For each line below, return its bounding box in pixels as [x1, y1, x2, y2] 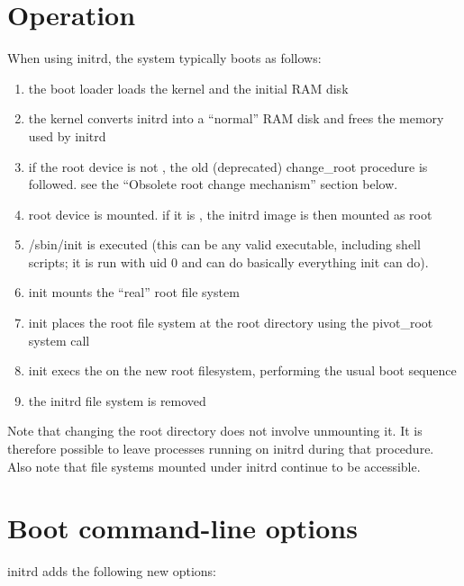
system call [28, 330, 90, 349]
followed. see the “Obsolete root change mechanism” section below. [28, 175, 398, 194]
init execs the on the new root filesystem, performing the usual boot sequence [28, 361, 457, 380]
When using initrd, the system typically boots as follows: [7, 49, 322, 68]
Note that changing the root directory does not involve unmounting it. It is [7, 421, 423, 440]
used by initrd [28, 126, 106, 145]
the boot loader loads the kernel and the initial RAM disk [28, 78, 349, 97]
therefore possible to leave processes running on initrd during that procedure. [7, 439, 434, 458]
